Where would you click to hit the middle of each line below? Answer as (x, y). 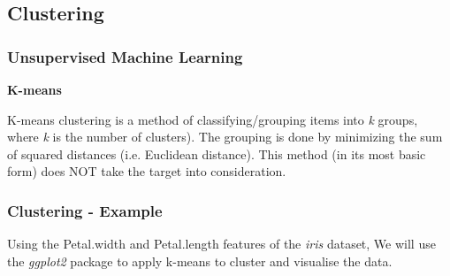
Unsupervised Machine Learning (125, 56)
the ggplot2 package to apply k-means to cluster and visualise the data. (200, 261)
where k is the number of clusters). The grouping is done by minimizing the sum (225, 137)
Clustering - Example (85, 210)
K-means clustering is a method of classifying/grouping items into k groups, (213, 119)
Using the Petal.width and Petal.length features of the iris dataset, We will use (221, 244)
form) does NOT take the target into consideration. (147, 171)
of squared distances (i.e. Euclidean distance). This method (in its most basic (217, 153)
